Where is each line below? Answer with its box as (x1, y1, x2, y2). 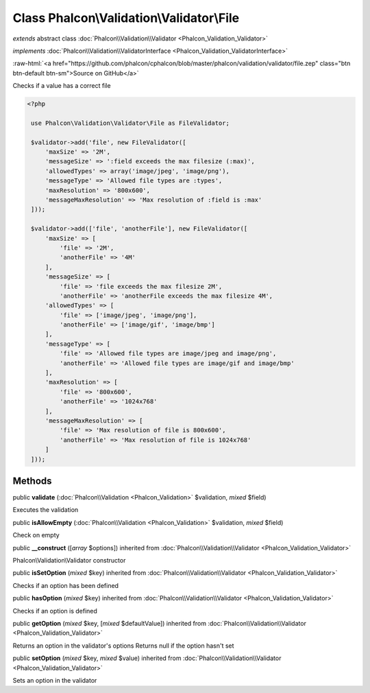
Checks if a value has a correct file (12, 82, 111, 90)
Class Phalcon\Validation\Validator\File (12, 10, 240, 25)
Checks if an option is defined (12, 607, 97, 615)
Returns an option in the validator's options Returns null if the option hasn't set (12, 642, 234, 650)
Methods (12, 475, 52, 486)
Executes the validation (12, 506, 79, 514)
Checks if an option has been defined (12, 581, 119, 589)
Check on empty (12, 531, 60, 539)
